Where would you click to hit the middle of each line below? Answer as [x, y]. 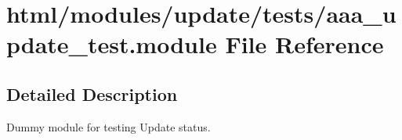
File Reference [304, 44]
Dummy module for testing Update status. [109, 126]
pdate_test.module [112, 44]
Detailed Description [92, 93]
